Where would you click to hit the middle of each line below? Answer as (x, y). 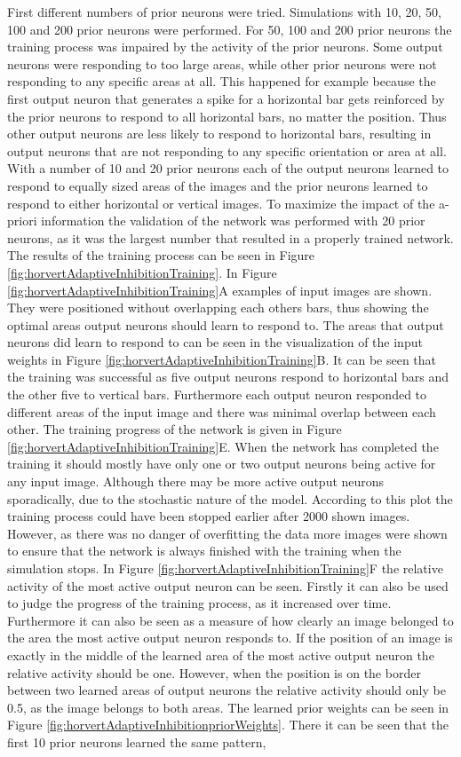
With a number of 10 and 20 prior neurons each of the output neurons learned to (228, 168)
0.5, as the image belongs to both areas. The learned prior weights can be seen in (228, 707)
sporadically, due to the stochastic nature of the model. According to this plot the (230, 498)
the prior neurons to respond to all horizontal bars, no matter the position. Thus (227, 116)
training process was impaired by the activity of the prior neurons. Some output (225, 47)
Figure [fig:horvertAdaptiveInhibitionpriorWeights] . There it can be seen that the (228, 725)
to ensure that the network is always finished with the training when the (204, 551)
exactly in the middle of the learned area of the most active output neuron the (221, 654)
